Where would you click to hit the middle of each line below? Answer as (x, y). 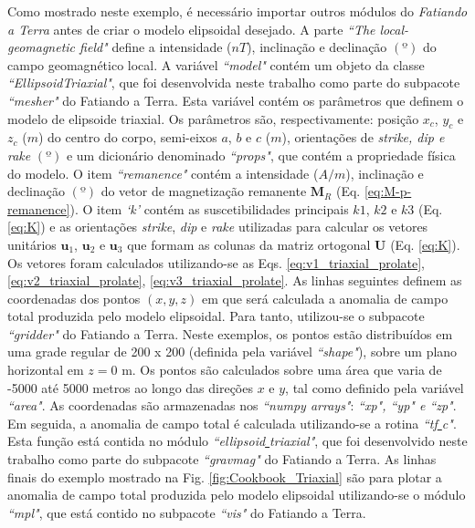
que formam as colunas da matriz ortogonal (249, 244)
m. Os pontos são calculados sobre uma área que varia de (282, 370)
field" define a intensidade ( (156, 47)
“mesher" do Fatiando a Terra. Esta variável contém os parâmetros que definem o (236, 100)
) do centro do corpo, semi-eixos (127, 137)
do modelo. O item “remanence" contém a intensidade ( (163, 173)
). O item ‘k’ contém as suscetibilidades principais (209, 208)
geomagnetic (42, 47)
